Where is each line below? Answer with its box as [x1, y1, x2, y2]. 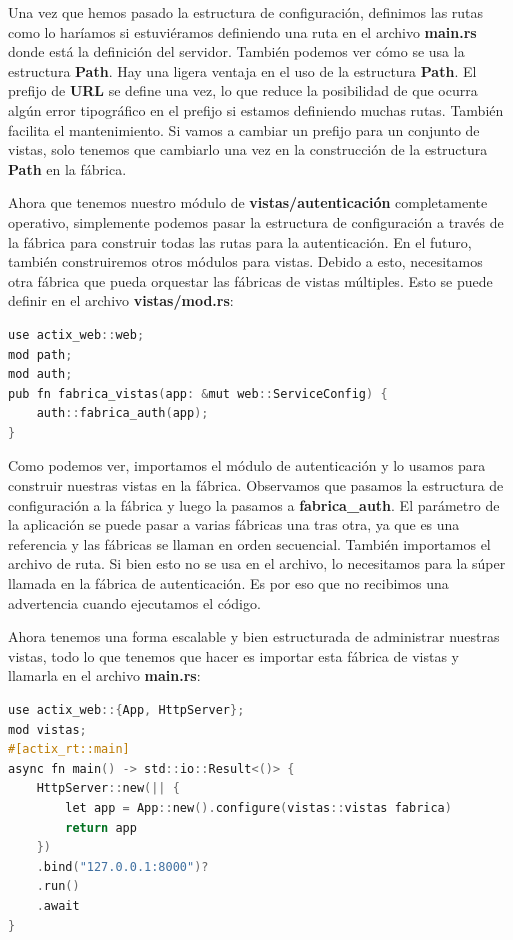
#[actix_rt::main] [8, 742, 130, 757]
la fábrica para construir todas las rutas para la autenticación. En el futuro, [8, 231, 472, 252]
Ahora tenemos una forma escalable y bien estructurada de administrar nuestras [8, 626, 500, 647]
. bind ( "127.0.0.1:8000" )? [36, 859, 209, 874]
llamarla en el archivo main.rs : [8, 665, 201, 686]
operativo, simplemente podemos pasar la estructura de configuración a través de [8, 211, 504, 232]
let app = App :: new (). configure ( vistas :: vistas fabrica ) [65, 800, 452, 815]
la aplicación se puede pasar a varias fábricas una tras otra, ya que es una [8, 514, 460, 535]
